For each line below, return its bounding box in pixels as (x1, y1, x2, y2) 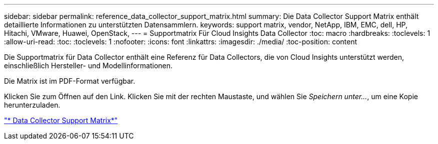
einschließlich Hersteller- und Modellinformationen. (4, 61, 173, 70)
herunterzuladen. (4, 101, 60, 109)
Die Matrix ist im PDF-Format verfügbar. (4, 77, 135, 85)
